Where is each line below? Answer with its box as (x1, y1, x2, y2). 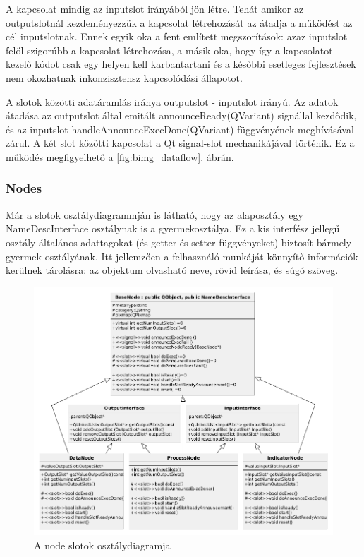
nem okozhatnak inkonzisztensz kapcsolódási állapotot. (6, 70, 243, 85)
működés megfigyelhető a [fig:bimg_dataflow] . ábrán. (6, 149, 234, 164)
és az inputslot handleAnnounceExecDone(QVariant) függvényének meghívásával (6, 121, 354, 136)
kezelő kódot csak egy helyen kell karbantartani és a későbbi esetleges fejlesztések (6, 56, 356, 71)
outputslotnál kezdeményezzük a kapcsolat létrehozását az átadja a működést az (6, 15, 353, 30)
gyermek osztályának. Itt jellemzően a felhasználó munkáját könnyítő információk (6, 248, 358, 263)
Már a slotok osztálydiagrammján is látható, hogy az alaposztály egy (6, 207, 303, 222)
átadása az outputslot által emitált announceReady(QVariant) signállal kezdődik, (6, 108, 357, 123)
